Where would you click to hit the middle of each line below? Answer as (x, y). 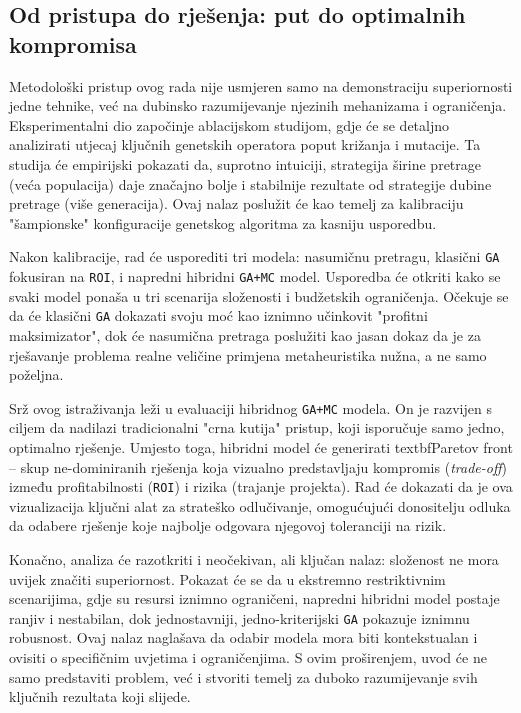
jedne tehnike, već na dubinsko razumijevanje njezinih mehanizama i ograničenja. (258, 105)
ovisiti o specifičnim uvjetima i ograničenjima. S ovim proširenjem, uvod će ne (248, 657)
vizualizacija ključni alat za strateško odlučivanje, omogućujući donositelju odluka (260, 505)
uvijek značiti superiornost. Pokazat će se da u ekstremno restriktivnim (227, 578)
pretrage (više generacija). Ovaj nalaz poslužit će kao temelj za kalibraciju (236, 203)
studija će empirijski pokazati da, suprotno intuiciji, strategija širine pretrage (245, 163)
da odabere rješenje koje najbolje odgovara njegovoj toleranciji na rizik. (228, 525)
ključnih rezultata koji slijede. (100, 696)
